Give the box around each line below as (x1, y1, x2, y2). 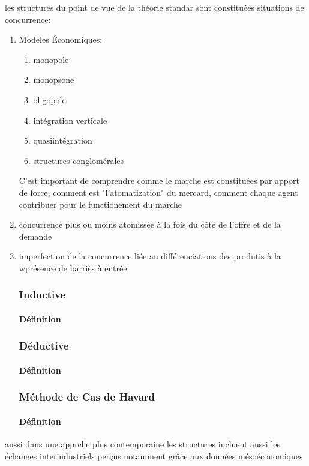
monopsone (33, 73, 74, 86)
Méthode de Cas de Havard (19, 389, 155, 404)
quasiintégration (33, 134, 92, 147)
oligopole (33, 93, 66, 106)
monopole (33, 53, 69, 65)
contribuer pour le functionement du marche (19, 198, 182, 210)
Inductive (19, 287, 66, 302)
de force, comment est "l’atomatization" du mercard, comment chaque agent (19, 186, 298, 198)
